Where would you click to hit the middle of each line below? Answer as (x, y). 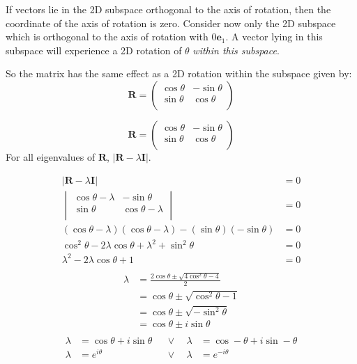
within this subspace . (236, 50)
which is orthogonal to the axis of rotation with (107, 37)
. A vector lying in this (274, 37)
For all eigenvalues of (51, 156)
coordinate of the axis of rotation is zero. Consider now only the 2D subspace (171, 23)
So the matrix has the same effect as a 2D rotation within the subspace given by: (179, 73)
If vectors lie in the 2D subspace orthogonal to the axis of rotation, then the (168, 9)
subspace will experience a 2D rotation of (94, 50)
